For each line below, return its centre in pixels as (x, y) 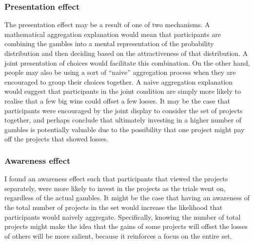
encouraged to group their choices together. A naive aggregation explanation (119, 81)
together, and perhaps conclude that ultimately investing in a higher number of (123, 120)
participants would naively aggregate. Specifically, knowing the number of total (123, 217)
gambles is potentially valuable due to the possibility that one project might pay (125, 129)
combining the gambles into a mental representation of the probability (109, 44)
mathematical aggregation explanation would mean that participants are (113, 34)
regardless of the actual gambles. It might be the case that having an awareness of (127, 198)
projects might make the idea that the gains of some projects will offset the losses (126, 226)
